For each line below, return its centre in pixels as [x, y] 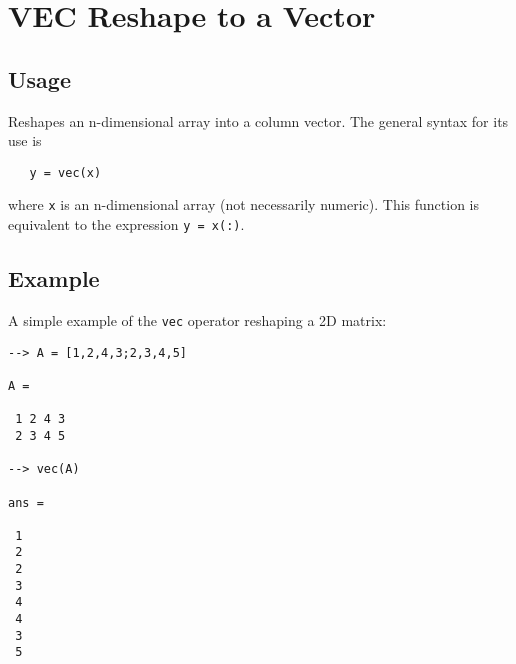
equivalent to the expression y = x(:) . [126, 224]
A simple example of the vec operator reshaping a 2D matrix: [197, 319]
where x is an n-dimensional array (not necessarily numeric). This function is [244, 204]
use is [25, 140]
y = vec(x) [65, 172]
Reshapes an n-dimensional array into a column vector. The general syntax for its [258, 120]
